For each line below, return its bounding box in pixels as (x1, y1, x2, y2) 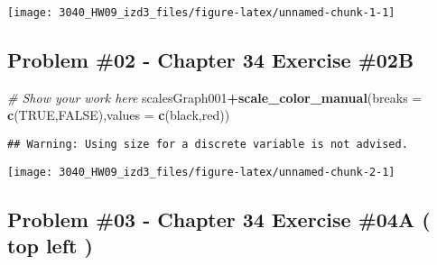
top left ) (7, 232, 93, 260)
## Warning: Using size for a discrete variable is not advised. (7, 138, 408, 151)
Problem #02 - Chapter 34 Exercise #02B (7, 46, 414, 74)
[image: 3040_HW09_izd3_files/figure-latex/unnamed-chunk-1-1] (7, 6, 395, 19)
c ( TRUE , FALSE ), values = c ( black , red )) (7, 105, 230, 124)
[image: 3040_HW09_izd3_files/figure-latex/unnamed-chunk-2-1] (7, 165, 395, 178)
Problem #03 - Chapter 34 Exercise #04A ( (7, 205, 431, 233)
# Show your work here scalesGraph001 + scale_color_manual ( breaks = (7, 87, 423, 106)
